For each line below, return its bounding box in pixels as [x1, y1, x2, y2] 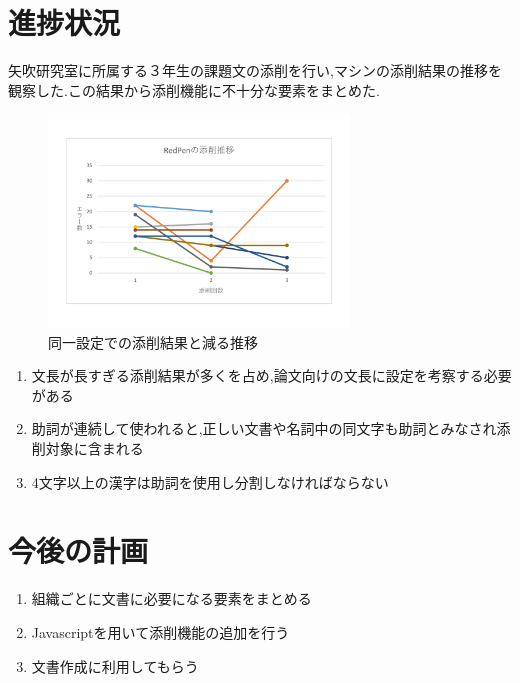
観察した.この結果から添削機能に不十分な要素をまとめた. [8, 79, 380, 100]
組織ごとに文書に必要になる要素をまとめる [31, 588, 312, 609]
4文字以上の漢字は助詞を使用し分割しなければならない [31, 471, 389, 492]
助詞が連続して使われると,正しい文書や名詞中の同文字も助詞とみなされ [31, 418, 497, 439]
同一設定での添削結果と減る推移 [48, 331, 258, 352]
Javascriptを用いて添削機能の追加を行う [31, 621, 290, 642]
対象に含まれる [45, 438, 144, 459]
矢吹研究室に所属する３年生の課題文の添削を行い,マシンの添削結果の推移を [8, 60, 502, 81]
